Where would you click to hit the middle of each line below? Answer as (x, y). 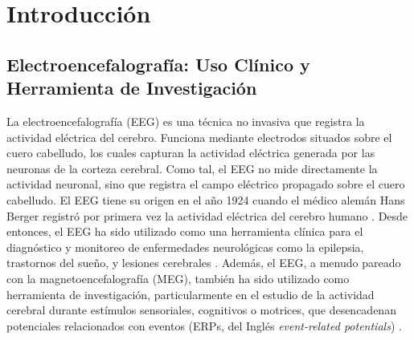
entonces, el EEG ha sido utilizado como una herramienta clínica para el (185, 231)
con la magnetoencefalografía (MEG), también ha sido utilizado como (178, 278)
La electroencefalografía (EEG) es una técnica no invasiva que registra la (186, 121)
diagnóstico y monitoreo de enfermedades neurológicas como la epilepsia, (185, 247)
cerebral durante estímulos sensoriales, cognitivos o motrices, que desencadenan (201, 310)
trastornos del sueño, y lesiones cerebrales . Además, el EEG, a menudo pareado (204, 263)
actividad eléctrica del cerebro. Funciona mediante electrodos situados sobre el (199, 137)
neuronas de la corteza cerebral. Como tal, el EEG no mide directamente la (192, 168)
